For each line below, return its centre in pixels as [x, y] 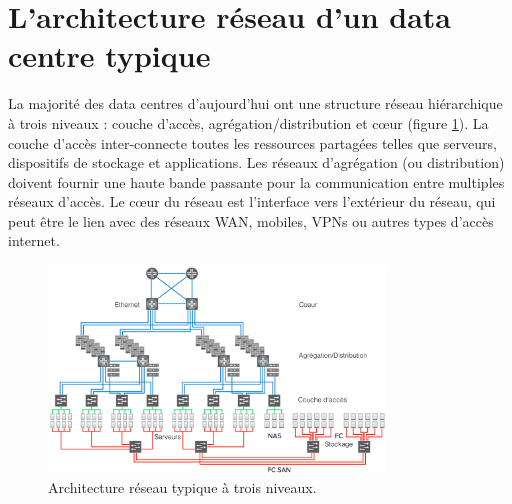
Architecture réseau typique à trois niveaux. [182, 487]
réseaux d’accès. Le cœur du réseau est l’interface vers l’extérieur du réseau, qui [252, 201]
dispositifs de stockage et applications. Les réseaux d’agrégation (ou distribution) [256, 162]
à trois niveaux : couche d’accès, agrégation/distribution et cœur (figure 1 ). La [248, 122]
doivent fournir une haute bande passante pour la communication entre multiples [256, 181]
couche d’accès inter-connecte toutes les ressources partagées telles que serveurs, [252, 142]
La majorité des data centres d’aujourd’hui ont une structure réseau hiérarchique [255, 103]
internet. [34, 240]
